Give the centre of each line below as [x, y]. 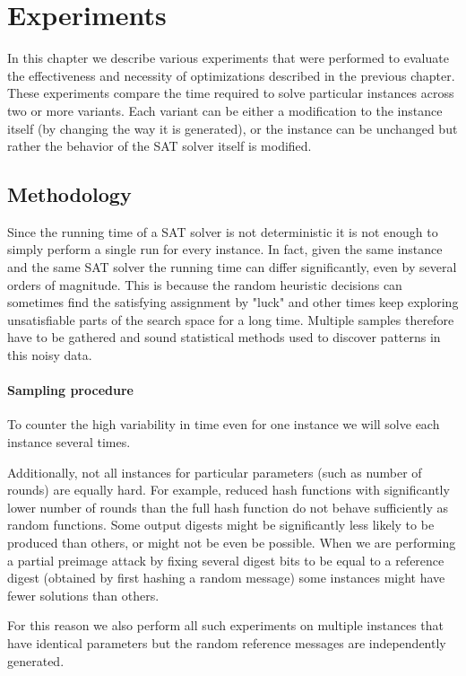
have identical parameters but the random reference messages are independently [227, 642]
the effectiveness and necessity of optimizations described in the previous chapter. [231, 75]
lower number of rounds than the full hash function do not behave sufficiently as [228, 507]
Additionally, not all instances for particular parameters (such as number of [215, 472]
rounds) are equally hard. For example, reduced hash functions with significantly [229, 490]
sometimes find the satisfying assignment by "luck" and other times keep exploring [233, 302]
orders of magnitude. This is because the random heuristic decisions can [205, 284]
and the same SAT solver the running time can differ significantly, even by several [232, 267]
